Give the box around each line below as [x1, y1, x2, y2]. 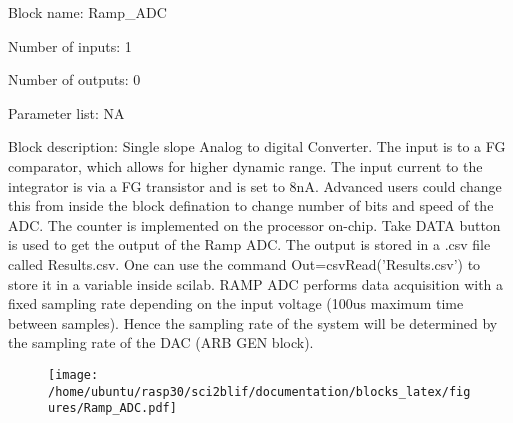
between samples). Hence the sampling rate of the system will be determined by [8, 312, 498, 333]
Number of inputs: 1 [8, 35, 132, 56]
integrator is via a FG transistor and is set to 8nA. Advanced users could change [8, 175, 502, 196]
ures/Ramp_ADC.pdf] [48, 401, 177, 416]
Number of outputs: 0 [8, 69, 141, 90]
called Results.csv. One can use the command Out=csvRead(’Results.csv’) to [8, 253, 481, 274]
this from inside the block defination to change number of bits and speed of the [8, 195, 494, 216]
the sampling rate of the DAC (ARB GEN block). [8, 332, 314, 353]
